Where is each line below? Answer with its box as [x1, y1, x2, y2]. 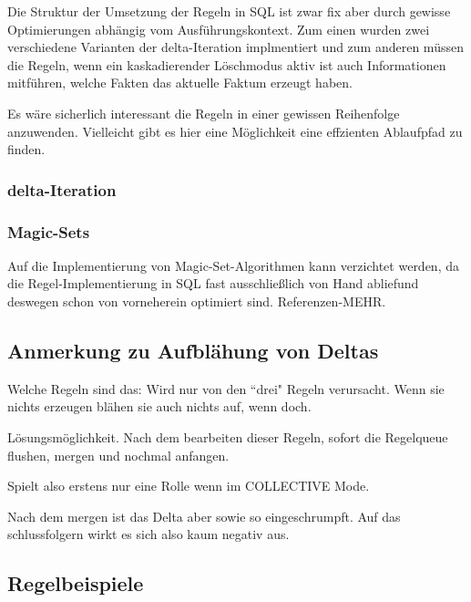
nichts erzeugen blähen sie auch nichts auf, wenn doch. [7, 397, 312, 416]
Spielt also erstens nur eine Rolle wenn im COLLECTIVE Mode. [7, 476, 370, 495]
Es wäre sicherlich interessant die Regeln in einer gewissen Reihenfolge [7, 103, 400, 122]
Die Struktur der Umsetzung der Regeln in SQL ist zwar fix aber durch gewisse [7, 2, 451, 20]
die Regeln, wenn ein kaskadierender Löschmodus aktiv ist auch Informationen [7, 55, 446, 74]
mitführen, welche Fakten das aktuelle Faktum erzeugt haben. [7, 73, 353, 92]
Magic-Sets [7, 220, 90, 243]
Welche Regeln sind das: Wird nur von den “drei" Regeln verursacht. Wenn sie [7, 379, 445, 398]
